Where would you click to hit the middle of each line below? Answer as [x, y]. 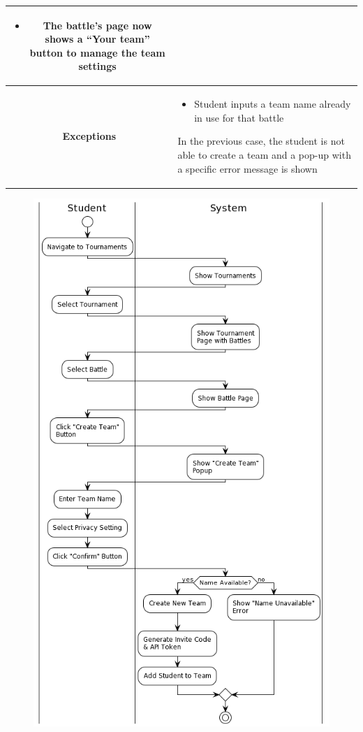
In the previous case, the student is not [261, 141]
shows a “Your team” [97, 39]
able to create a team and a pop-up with [264, 154]
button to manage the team [97, 52]
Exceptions [89, 136]
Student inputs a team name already [273, 104]
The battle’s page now [97, 25]
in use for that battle [239, 117]
